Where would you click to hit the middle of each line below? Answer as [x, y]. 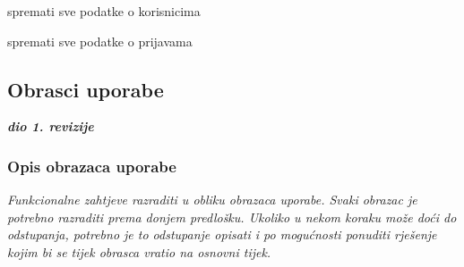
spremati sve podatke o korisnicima [104, 11]
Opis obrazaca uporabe [92, 166]
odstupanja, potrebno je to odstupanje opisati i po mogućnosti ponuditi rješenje [222, 234]
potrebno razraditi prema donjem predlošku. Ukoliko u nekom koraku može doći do [232, 217]
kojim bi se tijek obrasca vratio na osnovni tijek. [139, 251]
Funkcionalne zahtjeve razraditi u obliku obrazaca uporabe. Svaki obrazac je [212, 200]
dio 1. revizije [51, 126]
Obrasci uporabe [86, 89]
